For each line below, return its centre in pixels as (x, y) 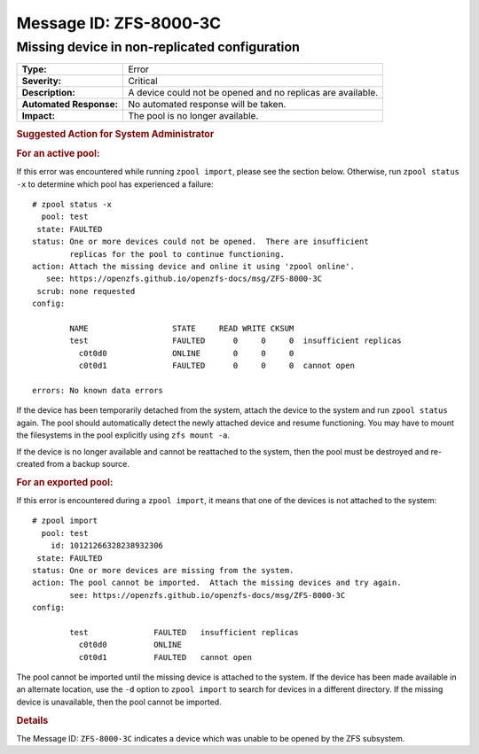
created (31, 463)
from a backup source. (88, 463)
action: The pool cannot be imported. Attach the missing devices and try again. (217, 583)
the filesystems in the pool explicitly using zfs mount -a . (123, 435)
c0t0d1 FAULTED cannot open (165, 657)
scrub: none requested (86, 291)
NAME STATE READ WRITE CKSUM (182, 328)
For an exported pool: (65, 482)
